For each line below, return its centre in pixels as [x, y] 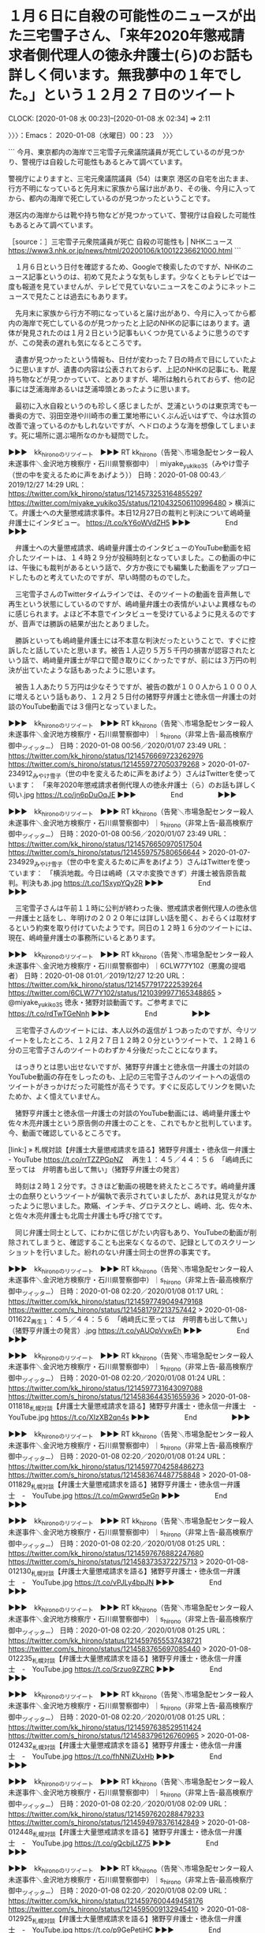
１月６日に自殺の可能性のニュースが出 [132, 16]
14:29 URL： [66, 484]
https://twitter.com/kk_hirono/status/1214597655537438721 [105, 1640]
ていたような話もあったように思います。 [94, 670]
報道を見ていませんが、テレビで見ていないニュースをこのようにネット [136, 286]
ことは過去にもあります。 [90, 296]
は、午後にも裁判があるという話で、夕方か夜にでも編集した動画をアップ [125, 567]
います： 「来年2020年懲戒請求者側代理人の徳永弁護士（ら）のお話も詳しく [132, 785]
